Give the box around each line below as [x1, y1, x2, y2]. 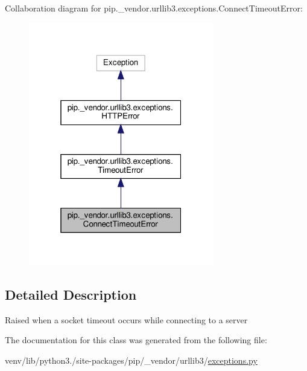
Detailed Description [5, 285, 137, 303]
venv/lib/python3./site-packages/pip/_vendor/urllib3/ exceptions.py [5, 353, 258, 366]
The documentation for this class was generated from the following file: [5, 334, 267, 346]
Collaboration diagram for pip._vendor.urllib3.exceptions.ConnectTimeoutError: [5, 2, 303, 14]
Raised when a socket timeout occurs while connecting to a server [5, 313, 248, 326]
